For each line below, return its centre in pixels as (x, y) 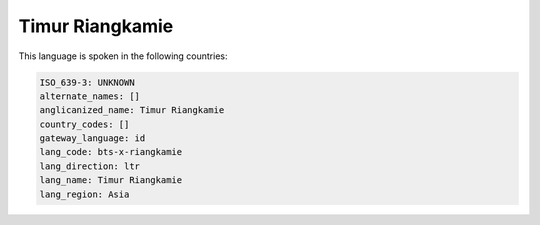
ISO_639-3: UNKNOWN (87, 82)
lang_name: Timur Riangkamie (111, 180)
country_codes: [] (84, 124)
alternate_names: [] (89, 96)
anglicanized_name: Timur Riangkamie (132, 110)
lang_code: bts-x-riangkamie (111, 152)
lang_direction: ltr (89, 166)
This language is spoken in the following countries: (123, 56)
